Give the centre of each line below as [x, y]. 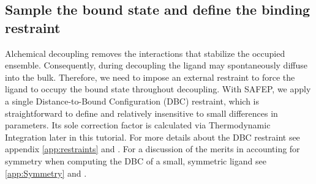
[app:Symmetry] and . [46, 173]
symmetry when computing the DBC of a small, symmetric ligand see [136, 160]
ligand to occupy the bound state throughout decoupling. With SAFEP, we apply [158, 89]
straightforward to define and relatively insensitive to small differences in [141, 113]
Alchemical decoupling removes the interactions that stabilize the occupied [145, 53]
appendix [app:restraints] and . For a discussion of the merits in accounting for [152, 149]
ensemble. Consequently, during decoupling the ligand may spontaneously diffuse [156, 65]
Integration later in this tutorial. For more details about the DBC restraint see [152, 137]
